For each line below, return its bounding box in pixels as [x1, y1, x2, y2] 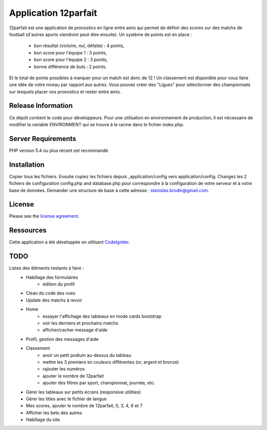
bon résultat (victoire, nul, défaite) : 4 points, [34, 43, 125, 49]
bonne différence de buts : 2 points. [34, 63, 107, 69]
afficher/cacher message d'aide [43, 327, 108, 333]
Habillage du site [26, 417, 60, 423]
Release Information [9, 101, 73, 110]
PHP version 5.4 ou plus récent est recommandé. [9, 147, 109, 153]
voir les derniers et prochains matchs [43, 320, 119, 326]
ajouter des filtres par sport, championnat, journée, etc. [43, 380, 155, 386]
